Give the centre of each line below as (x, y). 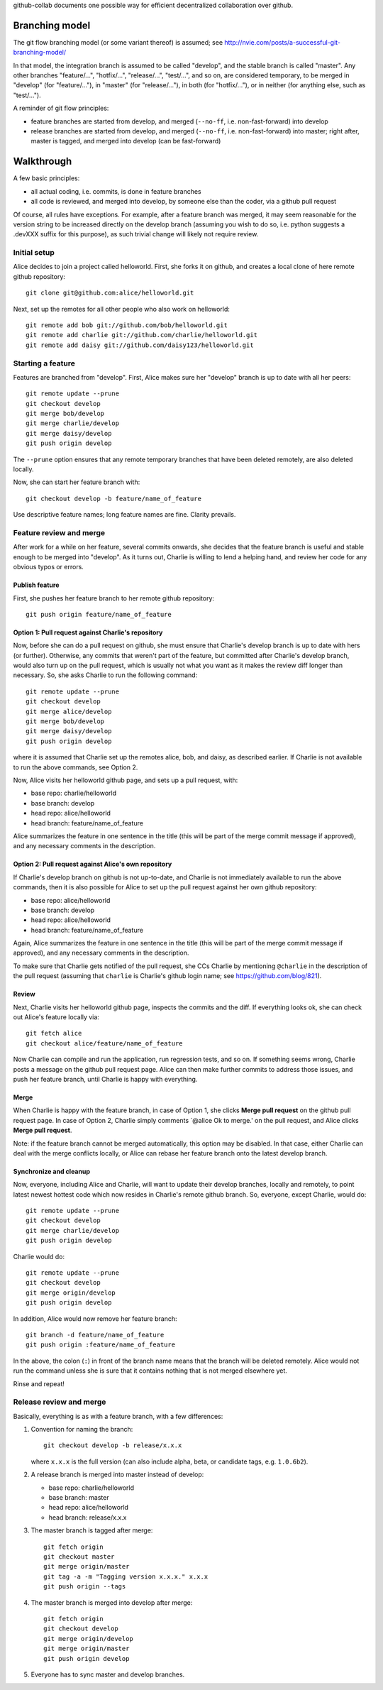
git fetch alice (54, 1033)
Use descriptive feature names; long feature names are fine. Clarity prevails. (124, 515)
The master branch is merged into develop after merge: (112, 1602)
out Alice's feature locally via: (56, 1017)
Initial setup (34, 253)
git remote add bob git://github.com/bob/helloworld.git (127, 325)
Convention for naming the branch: (82, 1430)
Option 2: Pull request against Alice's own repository (93, 864)
